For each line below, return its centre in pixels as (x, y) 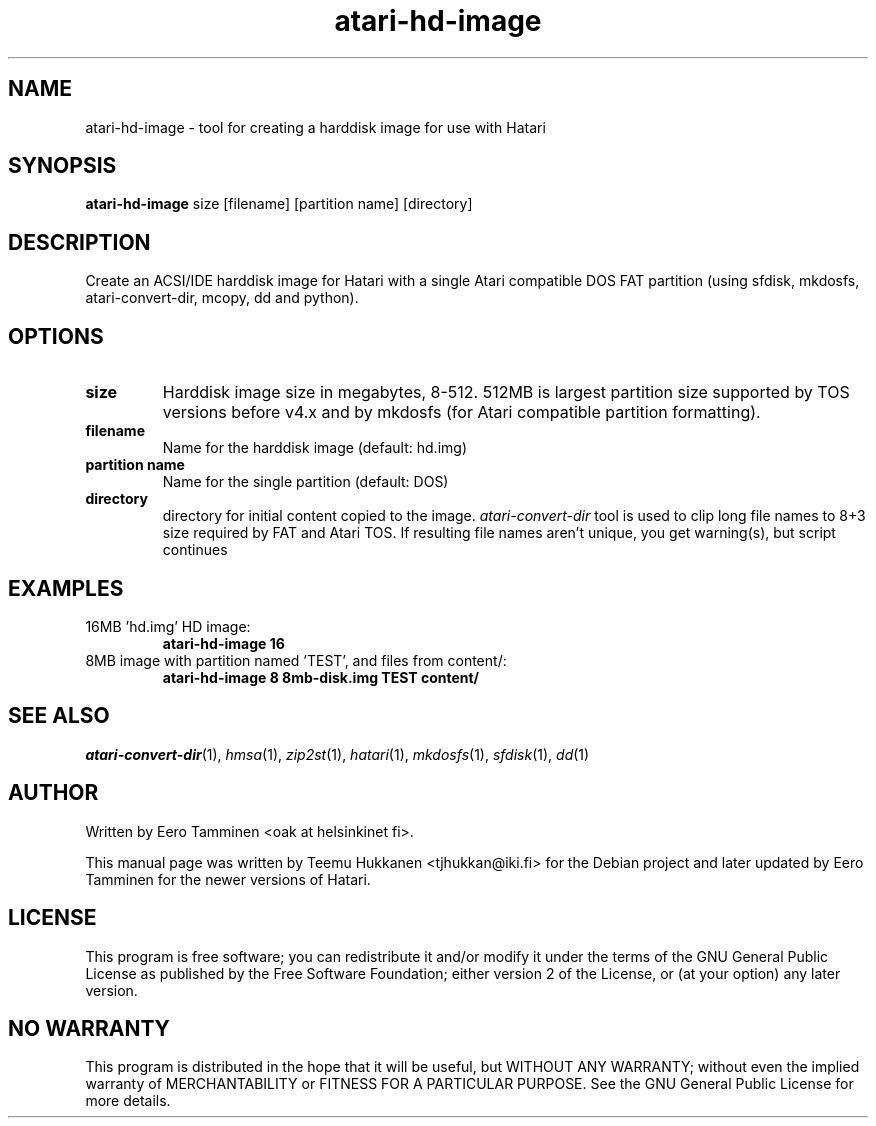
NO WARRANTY (89, 1028)
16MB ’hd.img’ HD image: (168, 626)
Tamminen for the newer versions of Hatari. (228, 879)
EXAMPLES (66, 588)
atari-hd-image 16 (223, 643)
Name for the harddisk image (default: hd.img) (314, 448)
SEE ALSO (59, 716)
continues (195, 550)
